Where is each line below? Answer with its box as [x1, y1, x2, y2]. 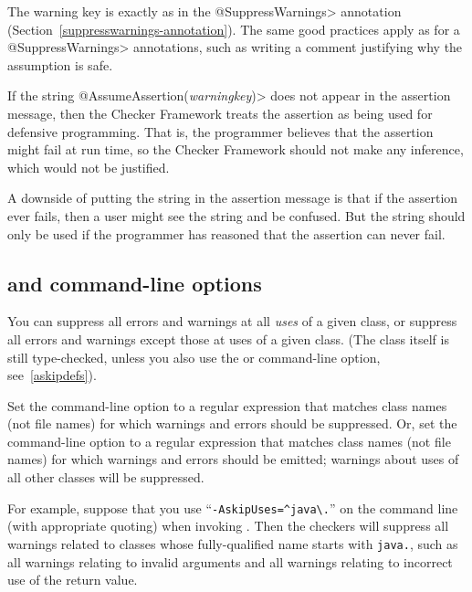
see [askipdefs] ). [7, 365, 97, 385]
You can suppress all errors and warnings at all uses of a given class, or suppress [7, 312, 457, 331]
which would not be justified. [7, 157, 170, 176]
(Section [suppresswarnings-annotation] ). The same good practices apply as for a [7, 19, 460, 38]
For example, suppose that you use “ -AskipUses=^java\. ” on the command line [7, 498, 458, 517]
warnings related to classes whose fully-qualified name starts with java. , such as [7, 534, 458, 553]
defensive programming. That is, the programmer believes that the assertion [7, 122, 434, 141]
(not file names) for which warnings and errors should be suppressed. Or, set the [7, 414, 457, 433]
